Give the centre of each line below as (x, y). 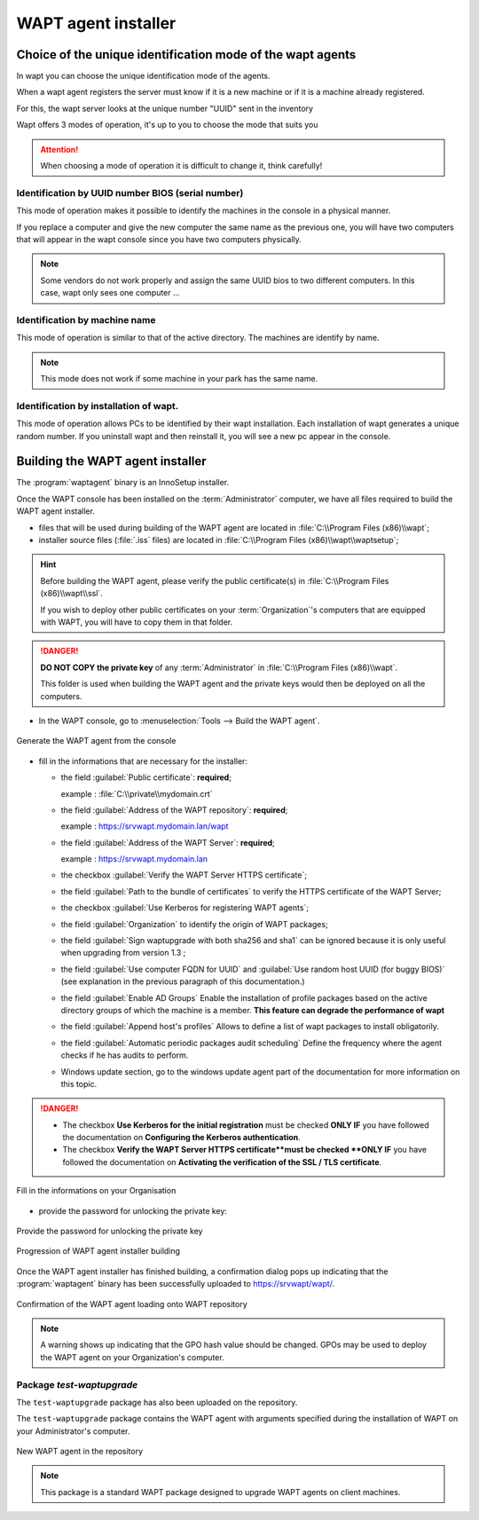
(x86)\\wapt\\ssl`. (72, 594)
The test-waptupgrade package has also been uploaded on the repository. (157, 1402)
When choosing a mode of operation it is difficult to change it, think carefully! (181, 166)
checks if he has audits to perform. (125, 1055)
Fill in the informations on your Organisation (96, 1191)
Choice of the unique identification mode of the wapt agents (186, 55)
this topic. (79, 1083)
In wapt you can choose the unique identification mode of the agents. (143, 76)
